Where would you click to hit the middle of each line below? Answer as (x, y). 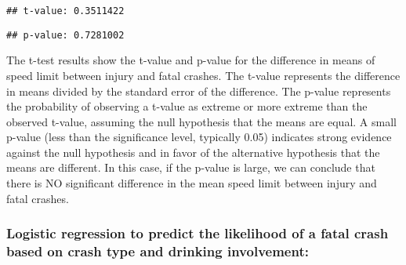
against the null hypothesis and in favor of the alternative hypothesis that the (193, 152)
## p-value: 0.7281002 (65, 35)
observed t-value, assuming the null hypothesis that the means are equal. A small (201, 121)
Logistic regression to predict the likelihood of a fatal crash (198, 233)
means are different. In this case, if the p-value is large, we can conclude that (191, 167)
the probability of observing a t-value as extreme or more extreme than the (187, 106)
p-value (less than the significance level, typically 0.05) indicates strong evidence (199, 137)
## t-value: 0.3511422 (65, 11)
